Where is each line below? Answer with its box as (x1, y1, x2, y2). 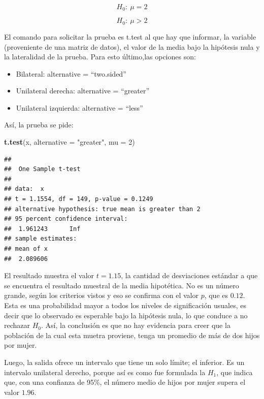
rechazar (4, 320, 30, 330)
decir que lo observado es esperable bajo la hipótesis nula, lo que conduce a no (4, 310, 248, 320)
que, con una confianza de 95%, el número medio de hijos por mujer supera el (4, 377, 246, 387)
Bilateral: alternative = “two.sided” (16, 68, 126, 79)
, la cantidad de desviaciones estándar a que (121, 270, 258, 281)
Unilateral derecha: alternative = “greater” (16, 85, 150, 96)
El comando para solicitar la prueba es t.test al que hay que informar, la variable (4, 31, 256, 42)
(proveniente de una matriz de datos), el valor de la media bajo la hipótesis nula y (4, 41, 260, 52)
